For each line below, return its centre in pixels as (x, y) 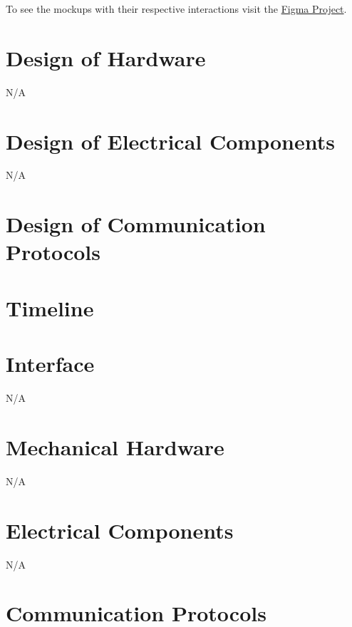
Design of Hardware (106, 57)
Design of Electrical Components (170, 141)
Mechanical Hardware (115, 446)
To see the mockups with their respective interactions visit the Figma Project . (176, 9)
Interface (50, 364)
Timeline (50, 307)
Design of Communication (136, 224)
